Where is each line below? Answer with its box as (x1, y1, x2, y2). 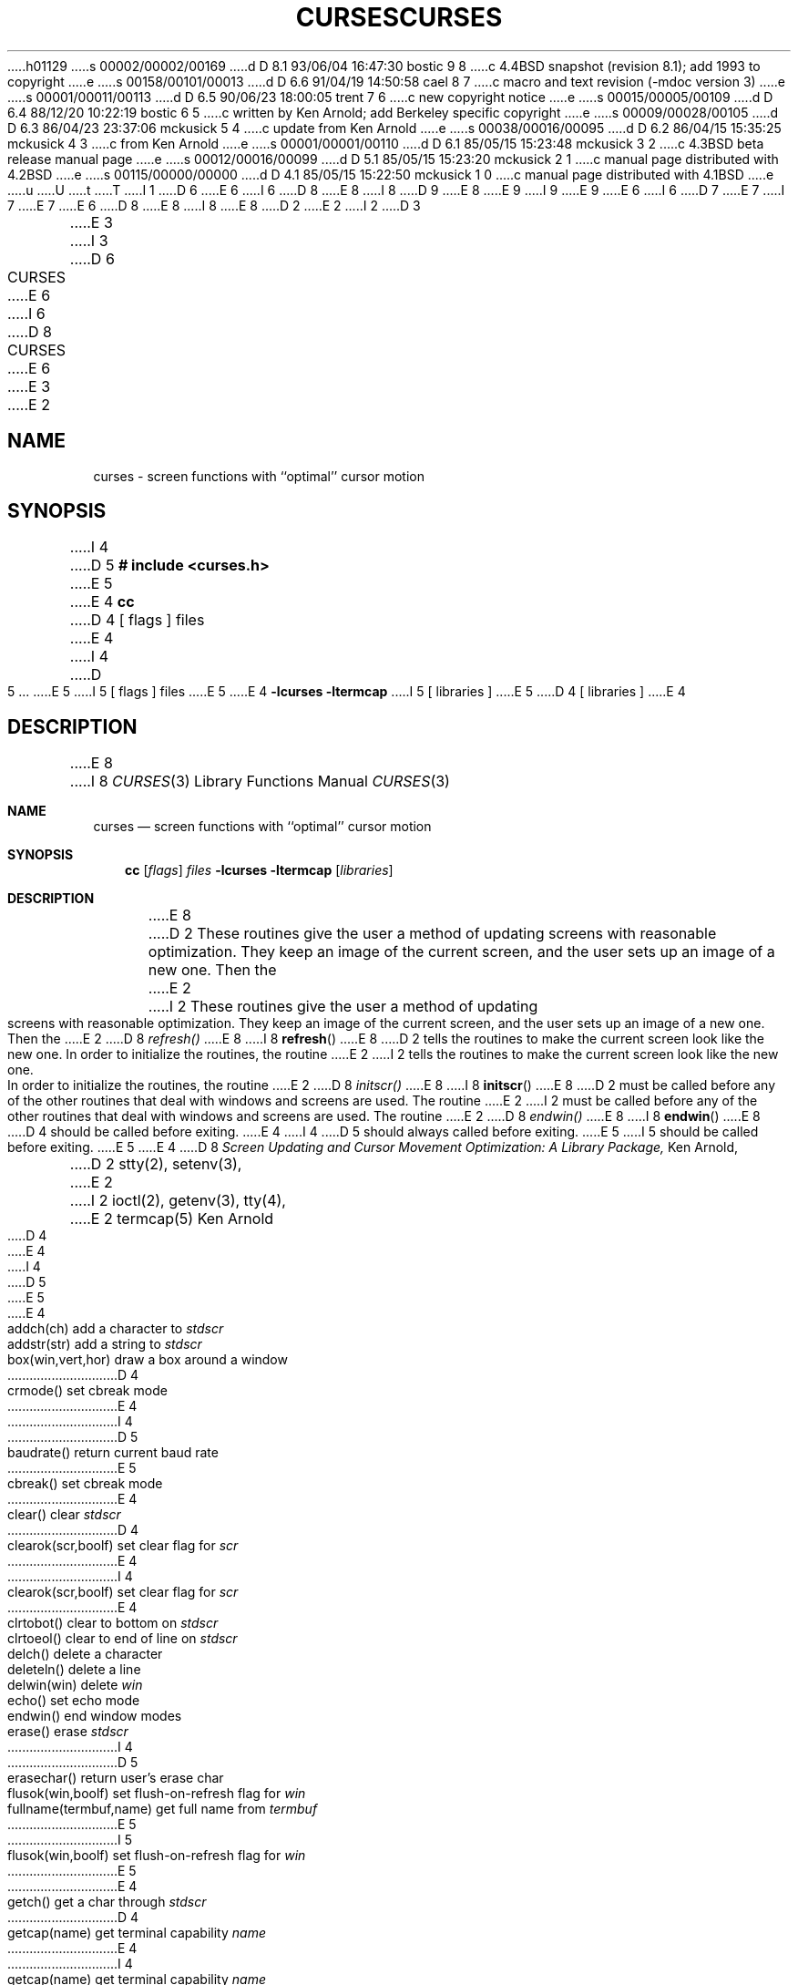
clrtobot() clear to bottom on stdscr (7, 1615, 219, 1631)
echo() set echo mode (7, 1692, 140, 1709)
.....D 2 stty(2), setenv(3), (69, 1155, 242, 1174)
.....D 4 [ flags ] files (69, 611, 205, 630)
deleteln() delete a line (7, 1661, 141, 1678)
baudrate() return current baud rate (7, 1445, 219, 1461)
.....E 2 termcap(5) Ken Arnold (69, 1209, 274, 1229)
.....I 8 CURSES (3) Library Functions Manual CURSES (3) (69, 772, 450, 791)
